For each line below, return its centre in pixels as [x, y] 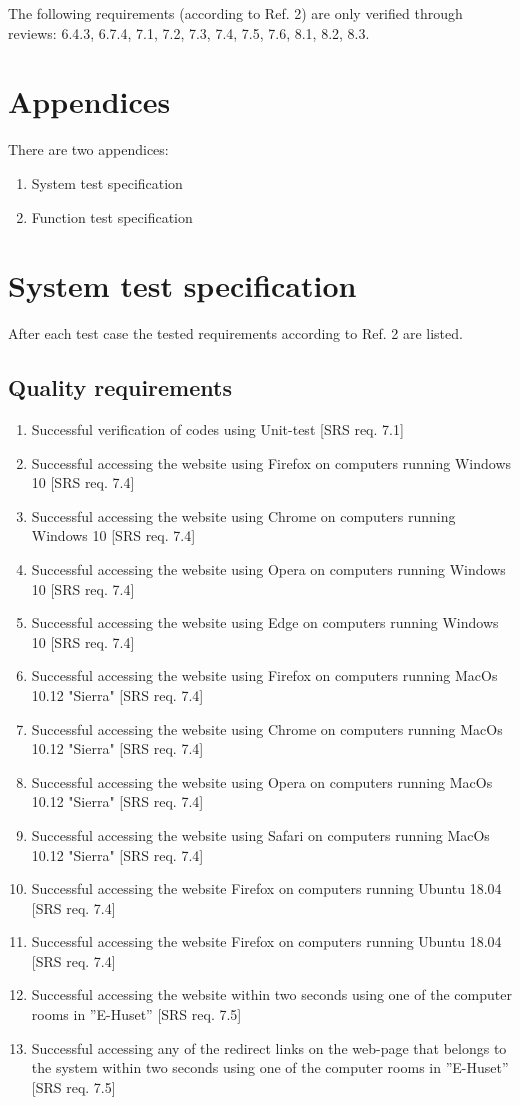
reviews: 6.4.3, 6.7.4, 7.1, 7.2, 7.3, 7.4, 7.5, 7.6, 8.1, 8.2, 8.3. [189, 32]
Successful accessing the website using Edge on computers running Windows [265, 622]
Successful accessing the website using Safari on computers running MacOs [260, 834]
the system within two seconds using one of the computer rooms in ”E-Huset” [270, 1067]
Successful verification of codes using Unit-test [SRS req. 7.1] [217, 429]
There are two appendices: [88, 149]
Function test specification [112, 216]
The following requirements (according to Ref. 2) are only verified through [235, 13]
